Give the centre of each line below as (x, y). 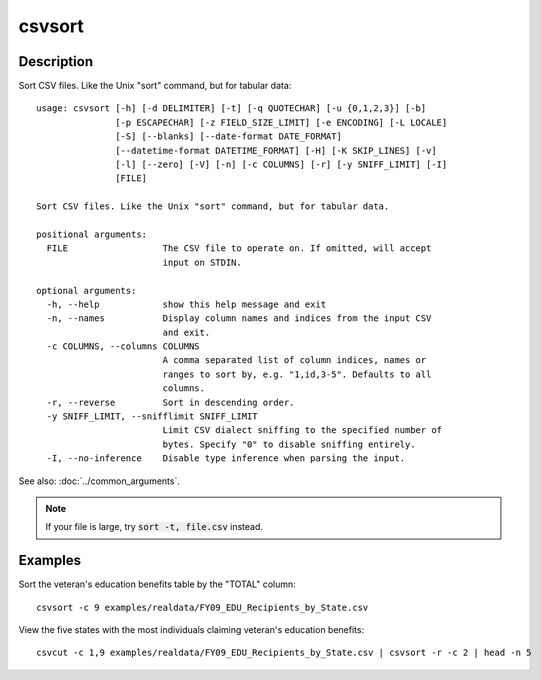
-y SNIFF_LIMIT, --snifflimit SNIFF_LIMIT (152, 416)
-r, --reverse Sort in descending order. (170, 402)
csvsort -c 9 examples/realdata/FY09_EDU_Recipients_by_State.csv (202, 607)
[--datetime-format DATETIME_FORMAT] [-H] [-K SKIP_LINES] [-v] (276, 150)
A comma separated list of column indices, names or (294, 360)
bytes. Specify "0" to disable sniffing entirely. (289, 444)
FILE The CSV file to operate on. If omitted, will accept (239, 248)
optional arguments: (86, 290)
